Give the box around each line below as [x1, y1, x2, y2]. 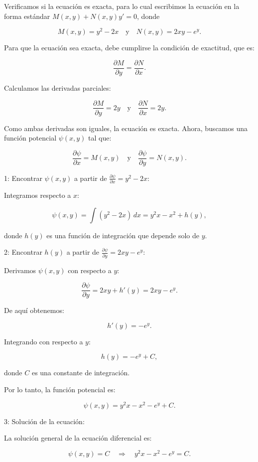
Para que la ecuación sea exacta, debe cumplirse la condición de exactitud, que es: [4, 42, 255, 53]
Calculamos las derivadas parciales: [4, 82, 111, 93]
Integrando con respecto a [4, 336, 83, 346]
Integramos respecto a [4, 190, 71, 200]
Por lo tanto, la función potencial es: [4, 384, 116, 395]
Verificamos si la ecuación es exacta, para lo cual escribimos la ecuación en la [4, 1, 240, 11]
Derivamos [4, 265, 36, 275]
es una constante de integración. [31, 367, 130, 378]
